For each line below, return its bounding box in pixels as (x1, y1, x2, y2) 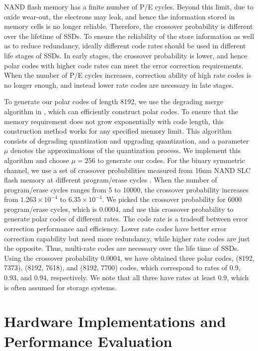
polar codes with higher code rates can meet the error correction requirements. (4, 60, 244, 70)
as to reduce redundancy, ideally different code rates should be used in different (4, 40, 246, 51)
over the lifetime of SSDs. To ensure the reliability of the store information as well (4, 30, 255, 41)
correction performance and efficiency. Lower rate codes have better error (4, 223, 227, 234)
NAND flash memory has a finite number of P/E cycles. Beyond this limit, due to (4, 1, 254, 11)
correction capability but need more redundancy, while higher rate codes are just (4, 233, 250, 243)
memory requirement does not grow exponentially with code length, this (4, 116, 224, 126)
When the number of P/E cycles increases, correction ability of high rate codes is (4, 70, 252, 80)
